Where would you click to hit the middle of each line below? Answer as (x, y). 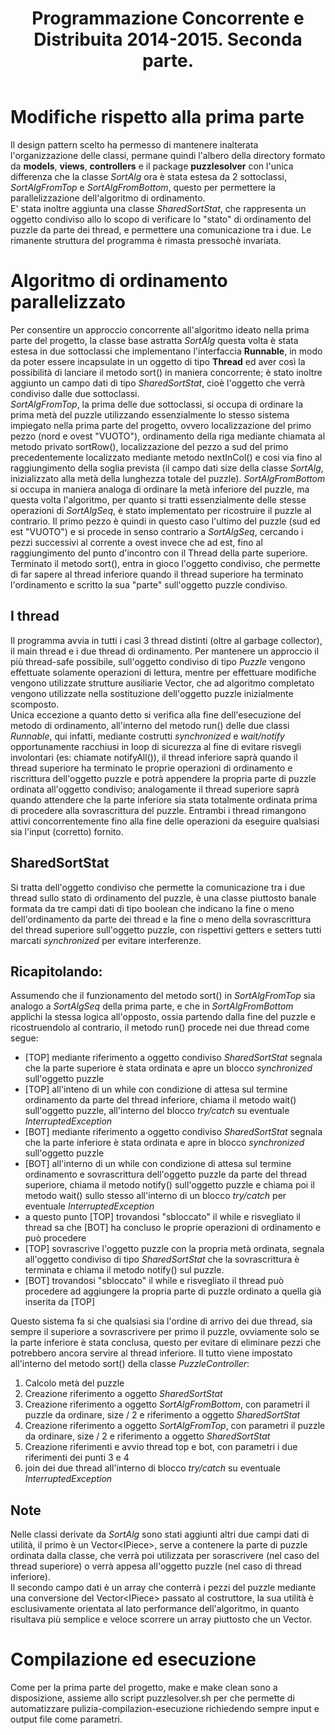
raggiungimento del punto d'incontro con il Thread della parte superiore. (159, 553)
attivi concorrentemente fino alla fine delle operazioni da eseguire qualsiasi (165, 821)
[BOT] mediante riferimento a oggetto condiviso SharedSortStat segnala (173, 1132)
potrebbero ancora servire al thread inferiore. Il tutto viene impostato (151, 1353)
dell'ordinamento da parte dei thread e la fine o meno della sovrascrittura (161, 919)
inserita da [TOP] (60, 1302)
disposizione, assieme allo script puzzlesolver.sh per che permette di (152, 1698)
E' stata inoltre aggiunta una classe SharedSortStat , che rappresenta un (158, 208)
